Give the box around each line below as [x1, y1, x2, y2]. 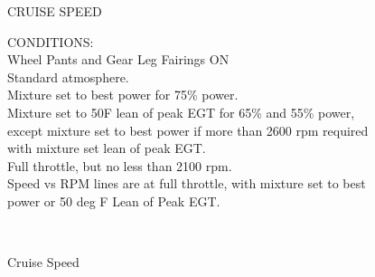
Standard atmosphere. [7, 67, 129, 86]
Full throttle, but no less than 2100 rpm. [7, 156, 232, 175]
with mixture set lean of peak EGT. [7, 138, 206, 158]
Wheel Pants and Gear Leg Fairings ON [7, 50, 230, 69]
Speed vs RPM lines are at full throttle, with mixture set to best [7, 174, 366, 193]
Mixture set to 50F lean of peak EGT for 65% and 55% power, [7, 102, 355, 121]
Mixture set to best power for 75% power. [7, 85, 239, 104]
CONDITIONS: [7, 32, 94, 51]
